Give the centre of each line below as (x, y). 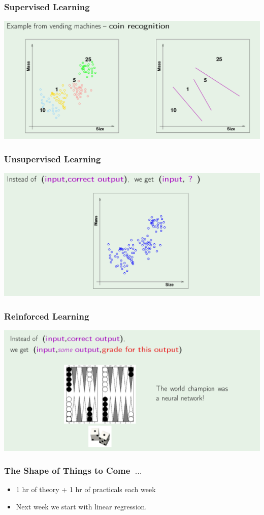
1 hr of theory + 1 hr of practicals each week (86, 489)
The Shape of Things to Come (67, 470)
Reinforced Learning (47, 316)
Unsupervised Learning (53, 159)
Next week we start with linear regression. (81, 506)
